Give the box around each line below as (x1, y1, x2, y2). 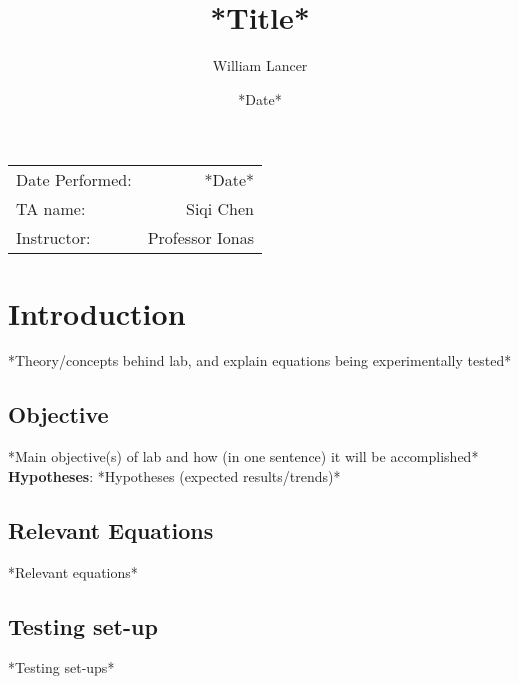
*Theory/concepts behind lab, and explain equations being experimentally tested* (8, 350, 512, 371)
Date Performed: (16, 168, 132, 192)
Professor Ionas (147, 226, 255, 250)
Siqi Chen (185, 197, 255, 221)
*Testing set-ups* (8, 657, 115, 678)
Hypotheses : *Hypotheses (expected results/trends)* (8, 465, 341, 486)
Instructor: (16, 226, 91, 250)
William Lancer (212, 55, 308, 76)
